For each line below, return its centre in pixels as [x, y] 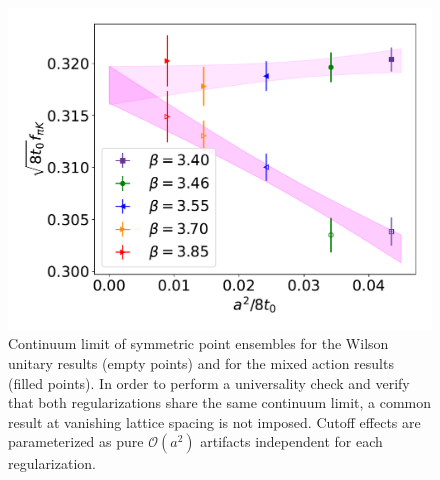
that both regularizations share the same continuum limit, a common [220, 402]
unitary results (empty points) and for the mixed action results [201, 362]
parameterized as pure [76, 441]
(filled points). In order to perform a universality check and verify [209, 382]
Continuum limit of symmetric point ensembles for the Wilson [198, 343]
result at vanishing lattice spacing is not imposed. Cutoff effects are [214, 421]
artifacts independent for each [291, 441]
